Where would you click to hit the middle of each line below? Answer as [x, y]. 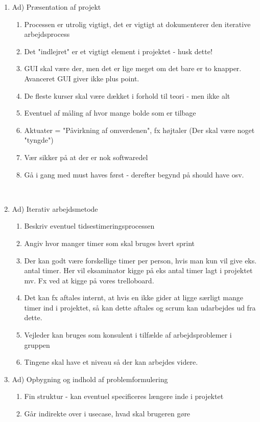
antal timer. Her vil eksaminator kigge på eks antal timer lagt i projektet [138, 270]
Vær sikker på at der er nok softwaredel [86, 157]
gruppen [37, 345]
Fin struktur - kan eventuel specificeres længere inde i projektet [124, 396]
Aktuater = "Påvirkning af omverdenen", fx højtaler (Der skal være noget [139, 130]
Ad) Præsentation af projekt [56, 7]
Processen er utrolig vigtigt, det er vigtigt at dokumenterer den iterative [137, 24]
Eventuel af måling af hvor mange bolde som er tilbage [110, 113]
